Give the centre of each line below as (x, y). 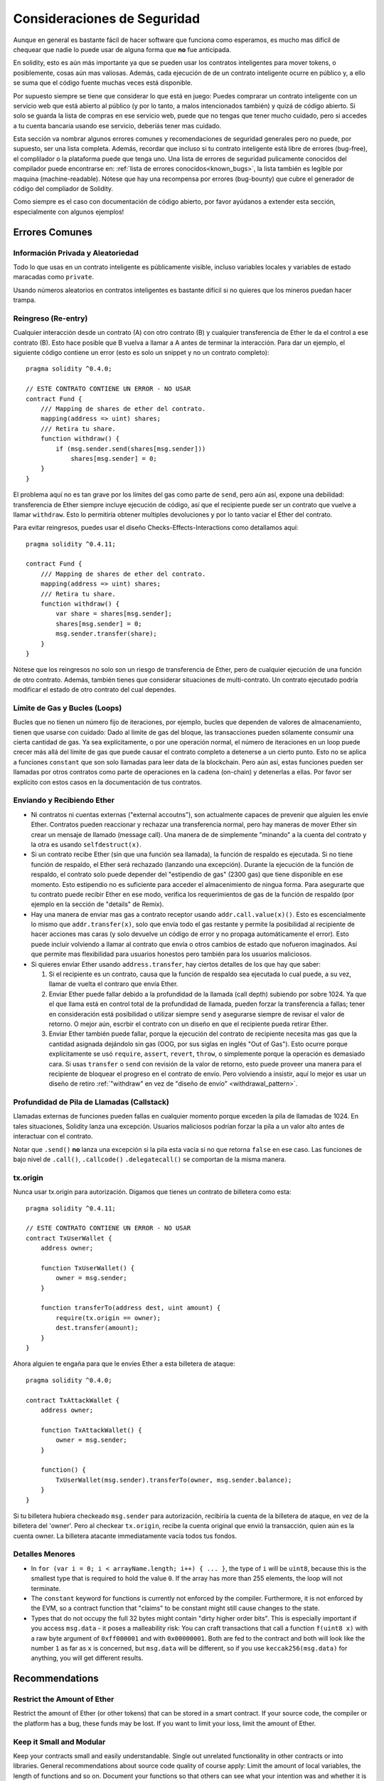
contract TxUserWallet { (69, 1238)
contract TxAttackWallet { (73, 1400)
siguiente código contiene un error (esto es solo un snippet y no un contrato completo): (141, 353)
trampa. (25, 300)
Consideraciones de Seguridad (107, 19)
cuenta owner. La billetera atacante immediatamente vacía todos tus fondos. (125, 1536)
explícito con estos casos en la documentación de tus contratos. (107, 782)
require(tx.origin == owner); (108, 1318)
